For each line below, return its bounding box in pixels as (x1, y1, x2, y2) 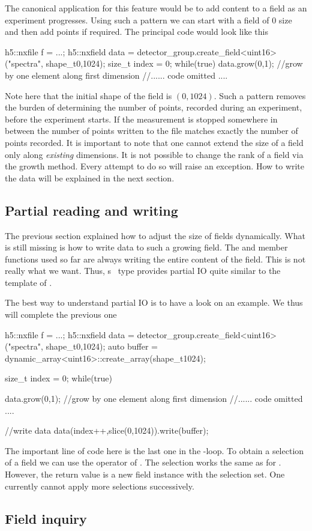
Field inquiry (5, 509, 87, 527)
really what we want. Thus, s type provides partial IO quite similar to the (5, 264, 281, 277)
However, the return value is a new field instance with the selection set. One (5, 468, 285, 481)
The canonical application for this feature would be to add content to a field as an (5, 2, 307, 14)
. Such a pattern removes (214, 89, 306, 102)
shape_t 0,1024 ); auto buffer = (46, 340, 158, 353)
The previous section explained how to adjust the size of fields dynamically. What (5, 229, 305, 241)
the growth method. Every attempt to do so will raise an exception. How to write (5, 160, 305, 172)
